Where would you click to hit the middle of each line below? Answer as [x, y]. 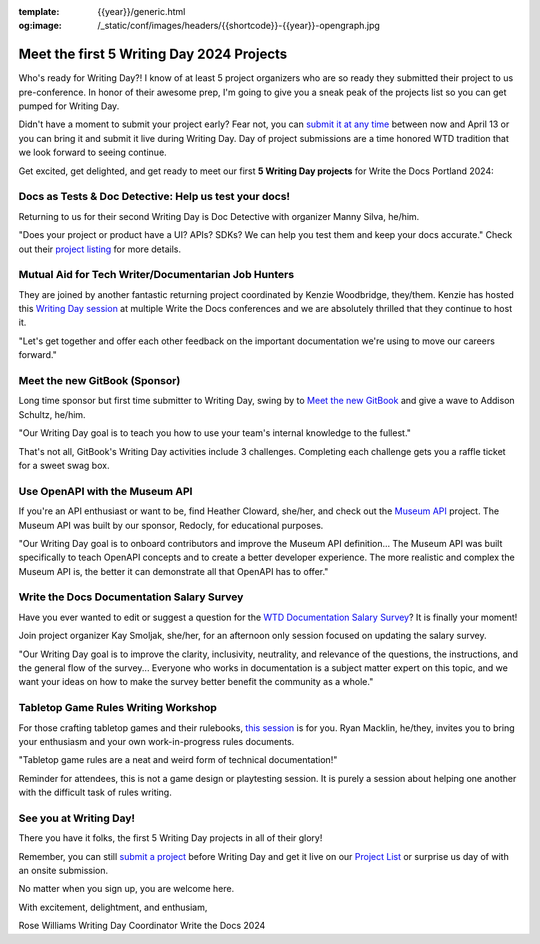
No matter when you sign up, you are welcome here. [126, 889]
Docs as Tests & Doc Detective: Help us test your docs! [154, 197]
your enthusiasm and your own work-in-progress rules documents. [156, 741]
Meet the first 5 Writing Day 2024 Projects [153, 54]
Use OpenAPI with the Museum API [105, 491]
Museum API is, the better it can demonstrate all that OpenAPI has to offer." [173, 571]
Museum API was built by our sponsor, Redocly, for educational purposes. [171, 525]
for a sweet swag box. [64, 465]
